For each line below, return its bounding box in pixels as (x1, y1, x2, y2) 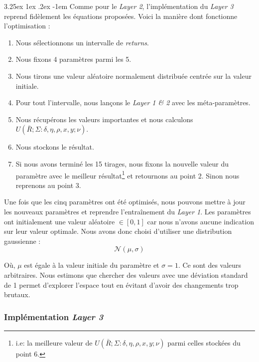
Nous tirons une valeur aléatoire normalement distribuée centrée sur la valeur (15, 70, 252, 81)
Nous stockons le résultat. (15, 142, 94, 152)
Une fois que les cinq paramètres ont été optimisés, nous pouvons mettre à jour (4, 196, 246, 207)
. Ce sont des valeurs (178, 260, 242, 270)
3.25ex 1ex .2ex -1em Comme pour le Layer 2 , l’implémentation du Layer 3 (4, 1, 234, 11)
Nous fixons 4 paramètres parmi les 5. (15, 54, 131, 64)
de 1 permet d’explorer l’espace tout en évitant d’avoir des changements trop (4, 279, 239, 290)
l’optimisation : (4, 20, 50, 31)
